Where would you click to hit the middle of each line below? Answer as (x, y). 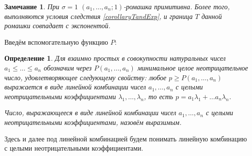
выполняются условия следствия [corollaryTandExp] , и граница (99, 16)
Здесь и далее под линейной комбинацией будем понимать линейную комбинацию (126, 138)
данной (212, 16)
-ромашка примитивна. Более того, (177, 6)
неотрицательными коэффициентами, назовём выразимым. (93, 122)
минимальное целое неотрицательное (193, 67)
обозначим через (68, 67)
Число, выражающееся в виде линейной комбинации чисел (90, 113)
